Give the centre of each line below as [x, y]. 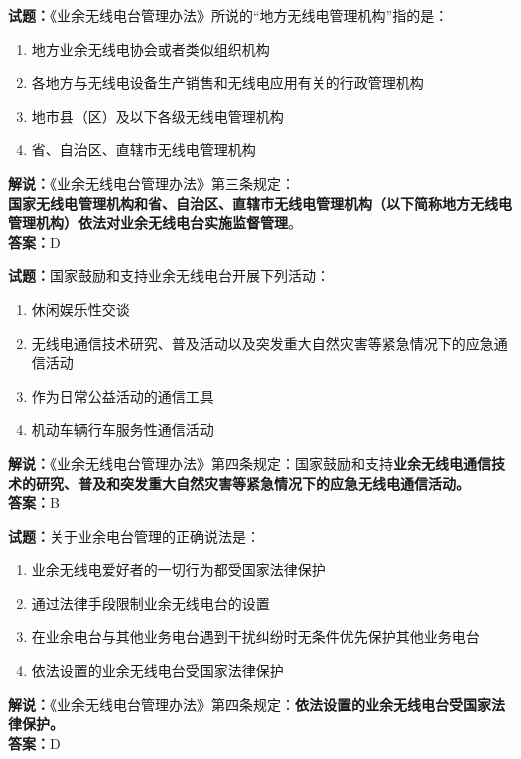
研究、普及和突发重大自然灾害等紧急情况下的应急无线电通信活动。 [252, 482]
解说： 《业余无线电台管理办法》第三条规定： [151, 182]
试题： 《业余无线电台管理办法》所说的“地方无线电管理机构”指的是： [228, 15]
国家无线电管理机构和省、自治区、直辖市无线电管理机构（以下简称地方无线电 [260, 202]
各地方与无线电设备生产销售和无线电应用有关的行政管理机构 [227, 82]
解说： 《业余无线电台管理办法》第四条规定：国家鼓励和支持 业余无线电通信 [249, 462]
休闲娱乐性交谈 [80, 308]
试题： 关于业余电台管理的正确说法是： [134, 535]
